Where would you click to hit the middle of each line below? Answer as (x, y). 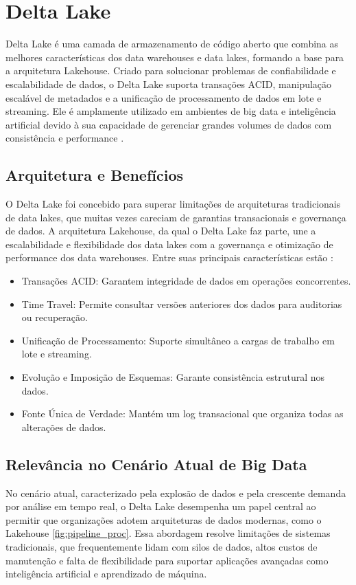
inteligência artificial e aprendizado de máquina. (106, 574)
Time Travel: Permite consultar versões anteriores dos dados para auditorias (182, 303)
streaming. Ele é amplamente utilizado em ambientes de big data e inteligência (171, 111)
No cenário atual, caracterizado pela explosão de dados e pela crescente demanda (176, 493)
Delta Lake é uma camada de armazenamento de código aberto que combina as (172, 44)
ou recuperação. (55, 317)
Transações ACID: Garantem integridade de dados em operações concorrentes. (186, 281)
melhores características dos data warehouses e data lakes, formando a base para (175, 57)
